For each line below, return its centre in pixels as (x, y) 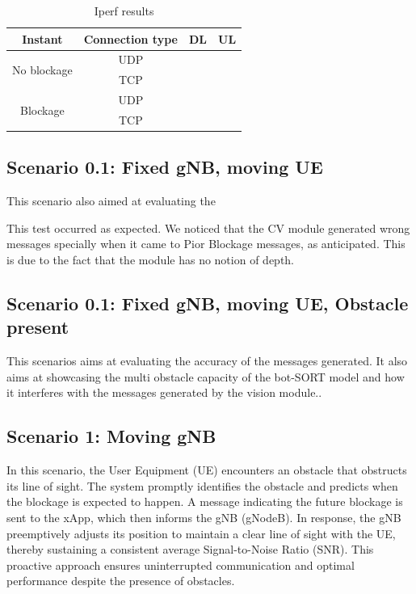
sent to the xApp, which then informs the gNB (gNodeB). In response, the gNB (204, 517)
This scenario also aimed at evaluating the (111, 201)
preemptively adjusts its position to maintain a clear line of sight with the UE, (201, 533)
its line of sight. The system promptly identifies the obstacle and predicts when (202, 485)
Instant (42, 38)
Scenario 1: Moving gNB (111, 436)
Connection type (130, 38)
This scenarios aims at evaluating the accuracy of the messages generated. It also (207, 361)
